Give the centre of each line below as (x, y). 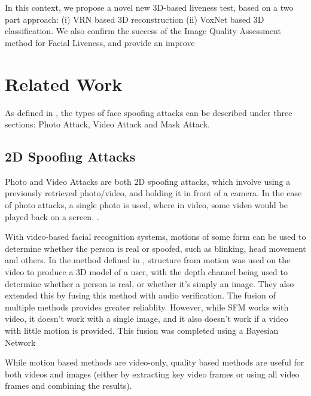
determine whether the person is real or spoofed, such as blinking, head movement (155, 248)
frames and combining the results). (68, 386)
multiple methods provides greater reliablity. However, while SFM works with (147, 307)
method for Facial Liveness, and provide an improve (100, 42)
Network (20, 342)
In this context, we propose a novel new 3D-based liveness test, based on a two (149, 7)
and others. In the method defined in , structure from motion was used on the (148, 260)
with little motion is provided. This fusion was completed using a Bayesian (142, 330)
